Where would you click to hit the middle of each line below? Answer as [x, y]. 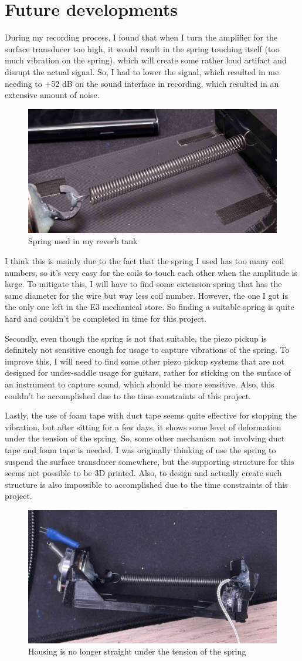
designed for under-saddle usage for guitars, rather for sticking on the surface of [148, 372]
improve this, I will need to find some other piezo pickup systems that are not [145, 361]
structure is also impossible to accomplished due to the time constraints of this [146, 484]
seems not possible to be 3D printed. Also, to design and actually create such [143, 473]
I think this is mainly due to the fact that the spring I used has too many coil [145, 261]
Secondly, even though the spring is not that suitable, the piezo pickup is [136, 338]
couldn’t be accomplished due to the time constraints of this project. [128, 395]
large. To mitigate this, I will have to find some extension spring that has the [143, 284]
